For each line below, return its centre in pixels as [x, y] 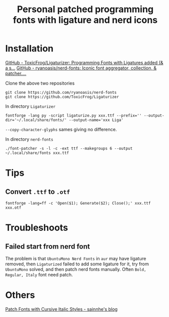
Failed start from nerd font [48, 246]
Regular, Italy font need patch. [39, 274]
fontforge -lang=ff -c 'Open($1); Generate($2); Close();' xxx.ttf [78, 203]
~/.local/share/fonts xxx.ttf [37, 153]
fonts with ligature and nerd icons [85, 20]
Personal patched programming [85, 9]
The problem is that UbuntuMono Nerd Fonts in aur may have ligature [76, 258]
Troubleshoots [37, 228]
